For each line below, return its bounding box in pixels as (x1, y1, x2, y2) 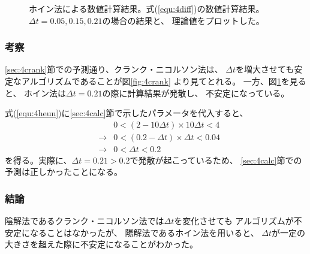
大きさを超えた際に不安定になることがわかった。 (5, 238, 198, 250)
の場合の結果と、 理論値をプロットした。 (102, 14, 264, 26)
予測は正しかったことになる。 (5, 165, 122, 178)
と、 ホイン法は (5, 86, 67, 99)
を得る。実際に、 (5, 153, 72, 166)
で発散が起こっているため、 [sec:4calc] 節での (130, 153, 302, 166)
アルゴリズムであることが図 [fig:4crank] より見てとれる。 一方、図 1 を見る (21, 75, 306, 87)
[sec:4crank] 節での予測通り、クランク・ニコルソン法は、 (5, 63, 223, 75)
